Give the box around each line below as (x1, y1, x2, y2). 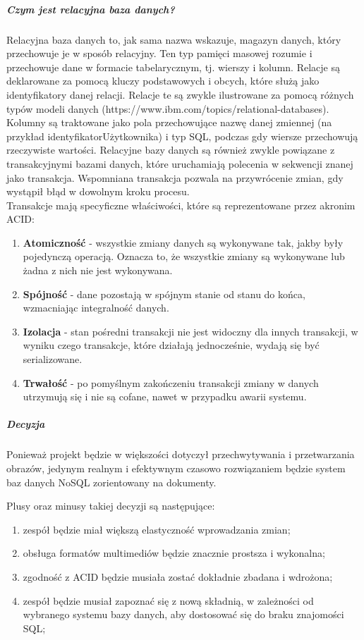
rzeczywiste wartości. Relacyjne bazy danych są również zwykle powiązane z (6, 142, 335, 157)
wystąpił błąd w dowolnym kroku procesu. (6, 184, 190, 199)
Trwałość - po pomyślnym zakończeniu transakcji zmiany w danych (23, 375, 319, 390)
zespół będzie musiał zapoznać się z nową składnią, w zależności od (23, 593, 314, 608)
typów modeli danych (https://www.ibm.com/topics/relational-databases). (6, 101, 329, 116)
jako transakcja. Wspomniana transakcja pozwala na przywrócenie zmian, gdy (6, 170, 344, 185)
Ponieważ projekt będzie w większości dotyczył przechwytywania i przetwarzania (6, 447, 355, 462)
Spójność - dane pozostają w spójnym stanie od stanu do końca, (23, 286, 305, 301)
